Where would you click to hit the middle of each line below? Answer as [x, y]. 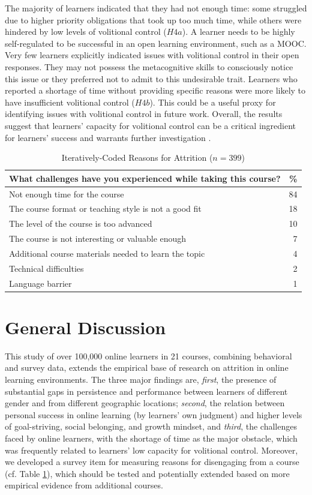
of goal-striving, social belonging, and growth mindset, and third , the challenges [151, 426]
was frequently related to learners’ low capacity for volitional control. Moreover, [151, 450]
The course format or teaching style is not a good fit [105, 208]
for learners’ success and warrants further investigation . [108, 137]
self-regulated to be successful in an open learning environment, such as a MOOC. [156, 43]
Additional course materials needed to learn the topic [107, 253]
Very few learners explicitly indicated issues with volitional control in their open [152, 55]
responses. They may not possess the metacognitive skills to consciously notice [149, 66]
